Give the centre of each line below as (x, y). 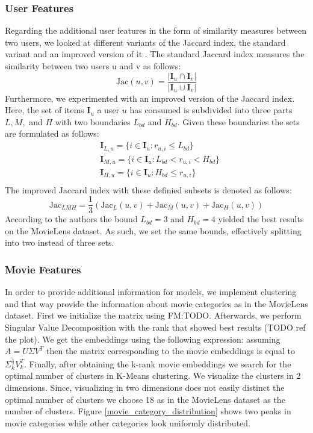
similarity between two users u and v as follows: (93, 66)
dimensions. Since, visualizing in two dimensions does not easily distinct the (145, 387)
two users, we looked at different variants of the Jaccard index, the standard (145, 42)
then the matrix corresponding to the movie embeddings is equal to (170, 351)
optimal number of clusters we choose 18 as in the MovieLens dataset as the (145, 399)
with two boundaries (93, 121)
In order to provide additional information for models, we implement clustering (151, 292)
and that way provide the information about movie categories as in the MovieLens (156, 303)
